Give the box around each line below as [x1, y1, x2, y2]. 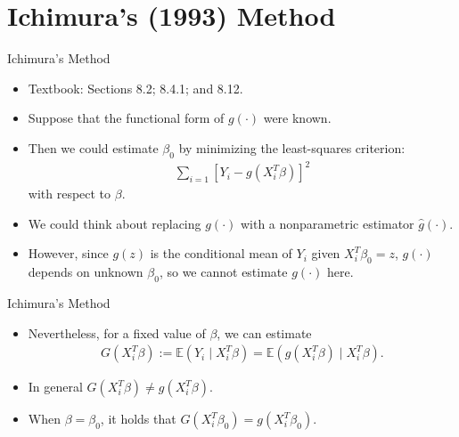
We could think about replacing [28, 214, 201, 232]
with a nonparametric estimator [240, 214, 414, 232]
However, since [28, 244, 109, 263]
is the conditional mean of [150, 244, 292, 263]
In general [28, 377, 83, 396]
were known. [263, 109, 332, 127]
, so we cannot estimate [159, 263, 288, 281]
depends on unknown [28, 263, 143, 281]
